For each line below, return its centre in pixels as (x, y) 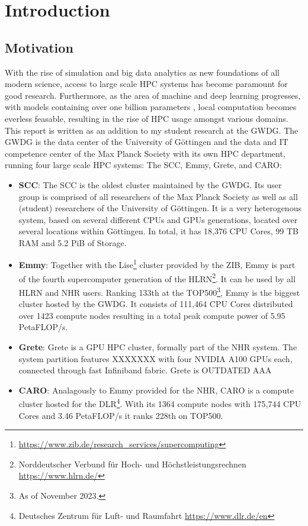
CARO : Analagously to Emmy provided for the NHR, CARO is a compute (156, 390)
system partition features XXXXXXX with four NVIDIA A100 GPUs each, (155, 358)
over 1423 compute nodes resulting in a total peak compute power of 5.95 (152, 315)
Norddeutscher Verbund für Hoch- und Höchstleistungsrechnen (132, 464)
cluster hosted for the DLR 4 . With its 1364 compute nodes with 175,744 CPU (160, 403)
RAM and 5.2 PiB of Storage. (73, 242)
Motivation (39, 47)
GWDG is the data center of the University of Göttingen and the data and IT (147, 142)
